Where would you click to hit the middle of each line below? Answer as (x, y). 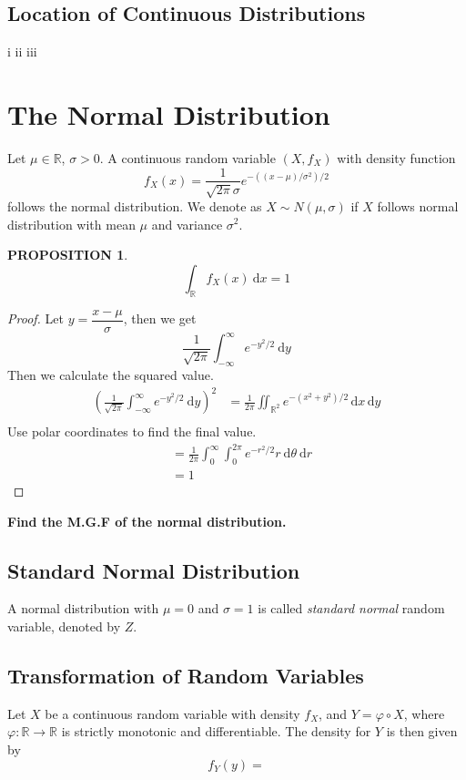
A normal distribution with (83, 608)
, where (424, 713)
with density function (396, 157)
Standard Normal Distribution (154, 570)
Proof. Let (35, 318)
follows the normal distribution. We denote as (135, 205)
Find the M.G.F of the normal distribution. (147, 521)
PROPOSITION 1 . (68, 255)
